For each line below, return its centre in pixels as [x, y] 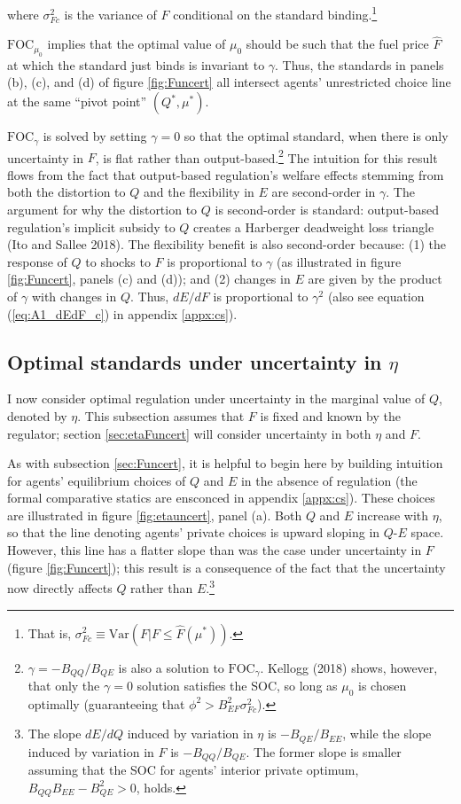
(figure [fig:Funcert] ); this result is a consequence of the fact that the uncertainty [227, 567]
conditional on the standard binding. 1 [275, 13]
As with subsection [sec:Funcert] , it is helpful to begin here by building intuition [225, 463]
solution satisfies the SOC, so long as [237, 685]
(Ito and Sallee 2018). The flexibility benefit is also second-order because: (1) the [227, 244]
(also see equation [376, 296]
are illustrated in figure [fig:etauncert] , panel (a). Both [155, 515]
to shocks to [118, 261]
